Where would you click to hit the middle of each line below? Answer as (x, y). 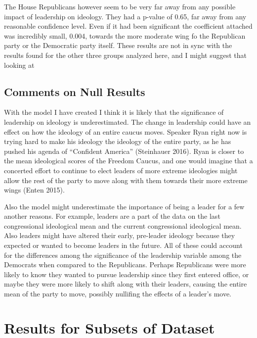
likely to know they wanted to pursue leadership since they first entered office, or (127, 274)
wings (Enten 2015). (34, 190)
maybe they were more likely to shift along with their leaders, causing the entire (126, 284)
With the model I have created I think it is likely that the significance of (114, 112)
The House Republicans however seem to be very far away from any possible (120, 6)
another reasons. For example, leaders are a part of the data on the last (112, 216)
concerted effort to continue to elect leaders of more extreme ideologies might (121, 170)
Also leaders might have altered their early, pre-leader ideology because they (120, 235)
